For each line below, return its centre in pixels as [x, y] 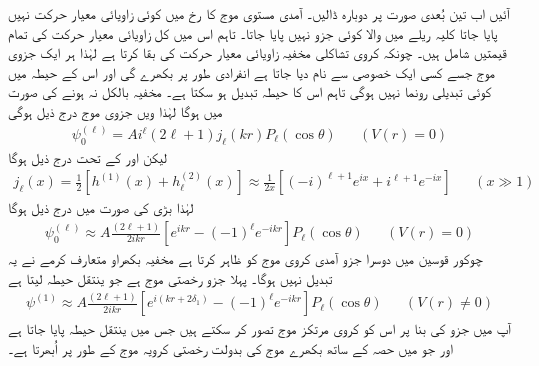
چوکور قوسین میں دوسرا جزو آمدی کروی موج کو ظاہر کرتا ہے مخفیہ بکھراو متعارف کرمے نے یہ [245, 258]
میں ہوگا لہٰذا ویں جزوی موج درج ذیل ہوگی [115, 110]
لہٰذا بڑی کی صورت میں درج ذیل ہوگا [101, 207]
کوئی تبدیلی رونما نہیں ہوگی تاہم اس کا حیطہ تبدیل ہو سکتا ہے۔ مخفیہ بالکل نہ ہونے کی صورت [250, 91]
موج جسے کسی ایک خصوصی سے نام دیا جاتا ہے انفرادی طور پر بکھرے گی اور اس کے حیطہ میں [252, 71]
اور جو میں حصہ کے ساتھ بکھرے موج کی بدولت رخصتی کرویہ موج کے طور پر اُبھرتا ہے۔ [230, 347]
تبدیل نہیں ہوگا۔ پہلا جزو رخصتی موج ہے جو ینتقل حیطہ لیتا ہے [170, 277]
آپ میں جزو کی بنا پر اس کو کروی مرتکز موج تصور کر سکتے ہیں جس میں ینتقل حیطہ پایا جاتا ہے [259, 328]
